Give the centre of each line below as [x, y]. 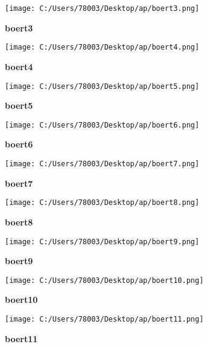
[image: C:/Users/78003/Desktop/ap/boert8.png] [102, 203]
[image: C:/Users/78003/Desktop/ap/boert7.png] [102, 164]
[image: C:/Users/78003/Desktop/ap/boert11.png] [104, 319]
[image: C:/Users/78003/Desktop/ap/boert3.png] [102, 8]
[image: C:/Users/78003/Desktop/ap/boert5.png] [102, 86]
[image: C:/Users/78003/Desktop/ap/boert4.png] [102, 47]
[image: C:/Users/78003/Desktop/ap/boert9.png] [102, 242]
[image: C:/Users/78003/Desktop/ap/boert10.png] [104, 280]
